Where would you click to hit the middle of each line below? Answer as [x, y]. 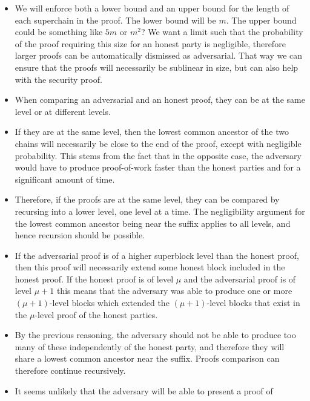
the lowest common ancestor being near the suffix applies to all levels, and [153, 223]
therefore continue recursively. [70, 370]
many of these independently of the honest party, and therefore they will [150, 346]
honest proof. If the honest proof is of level [94, 279]
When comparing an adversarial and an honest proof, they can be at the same [160, 99]
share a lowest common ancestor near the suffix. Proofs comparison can [147, 358]
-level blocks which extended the [109, 303]
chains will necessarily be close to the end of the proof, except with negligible [158, 143]
